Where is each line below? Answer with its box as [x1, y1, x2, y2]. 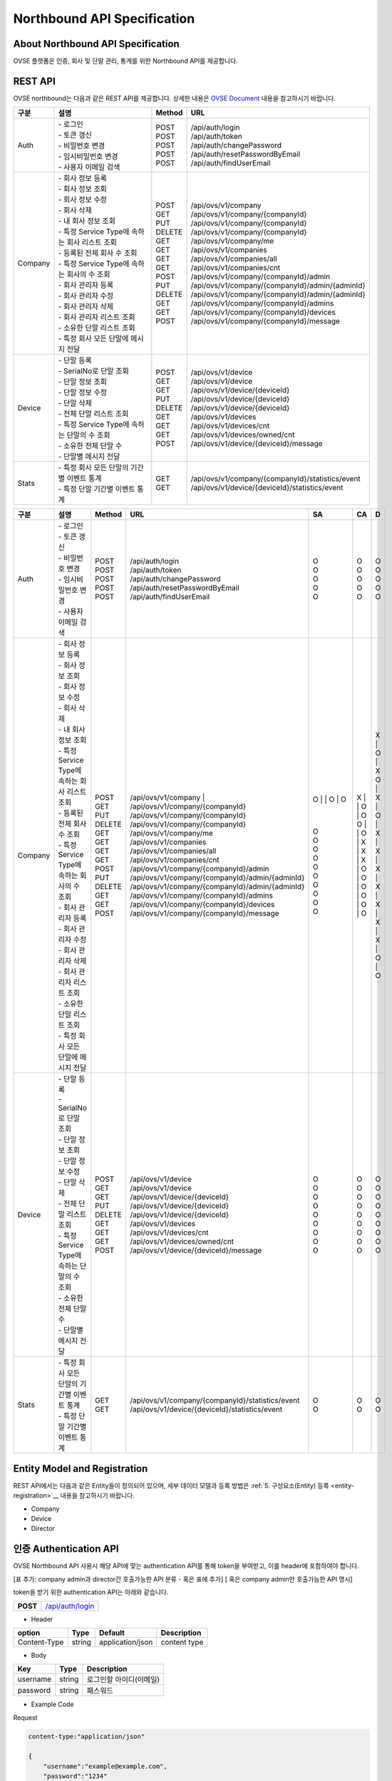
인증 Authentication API [13, 1543, 119, 1555]
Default [98, 1628, 125, 1638]
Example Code [31, 1700, 74, 1709]
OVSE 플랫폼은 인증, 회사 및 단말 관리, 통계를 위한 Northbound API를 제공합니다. [13, 57, 238, 66]
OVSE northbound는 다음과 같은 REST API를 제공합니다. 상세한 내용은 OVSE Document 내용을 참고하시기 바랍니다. [13, 93, 336, 103]
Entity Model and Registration [13, 1463, 148, 1475]
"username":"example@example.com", [43, 1762, 167, 1770]
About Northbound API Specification [13, 38, 180, 50]
